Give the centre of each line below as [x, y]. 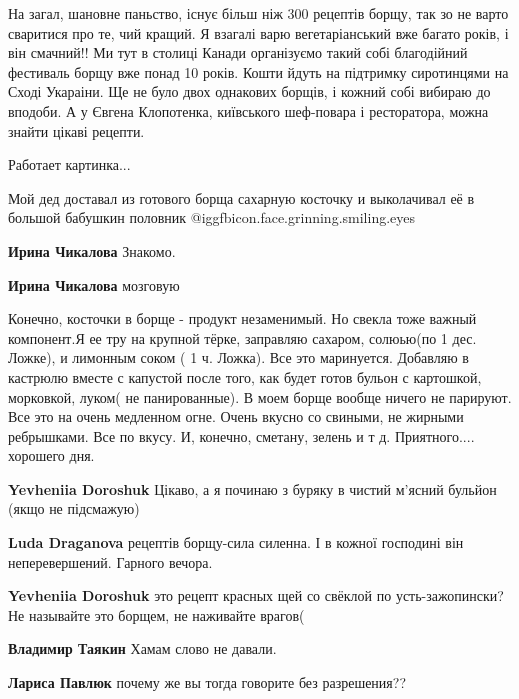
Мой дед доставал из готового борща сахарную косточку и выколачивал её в [241, 197]
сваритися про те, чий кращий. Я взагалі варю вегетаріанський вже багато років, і [258, 32]
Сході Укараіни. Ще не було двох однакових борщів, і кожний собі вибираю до [249, 91]
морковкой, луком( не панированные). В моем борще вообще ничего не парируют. [260, 396]
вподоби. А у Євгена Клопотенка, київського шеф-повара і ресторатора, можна [248, 110]
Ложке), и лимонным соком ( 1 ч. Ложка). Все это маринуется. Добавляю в [238, 357]
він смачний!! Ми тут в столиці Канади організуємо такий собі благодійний [238, 52]
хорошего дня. [51, 455]
